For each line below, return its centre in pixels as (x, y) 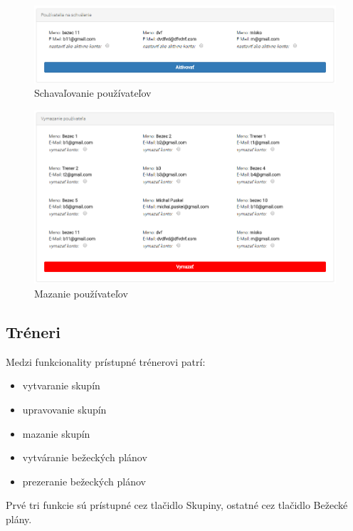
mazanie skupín (56, 433)
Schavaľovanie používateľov (93, 93)
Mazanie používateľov (81, 293)
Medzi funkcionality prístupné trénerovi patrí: (106, 361)
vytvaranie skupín (61, 385)
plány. (19, 519)
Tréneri (33, 331)
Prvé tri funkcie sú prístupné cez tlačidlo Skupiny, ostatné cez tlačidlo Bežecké (177, 505)
